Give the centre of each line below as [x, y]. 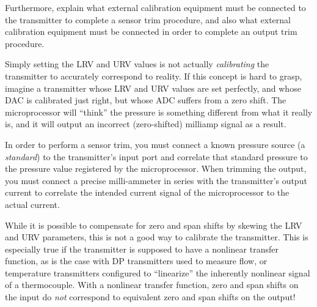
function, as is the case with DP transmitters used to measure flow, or [136, 261]
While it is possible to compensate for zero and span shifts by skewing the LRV [154, 225]
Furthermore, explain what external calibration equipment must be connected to [155, 7]
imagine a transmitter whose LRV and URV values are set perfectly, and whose [153, 88]
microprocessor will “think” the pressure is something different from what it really [159, 112]
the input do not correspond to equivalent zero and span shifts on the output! [150, 297]
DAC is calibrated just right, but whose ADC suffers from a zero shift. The [146, 100]
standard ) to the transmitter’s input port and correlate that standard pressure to [156, 156]
